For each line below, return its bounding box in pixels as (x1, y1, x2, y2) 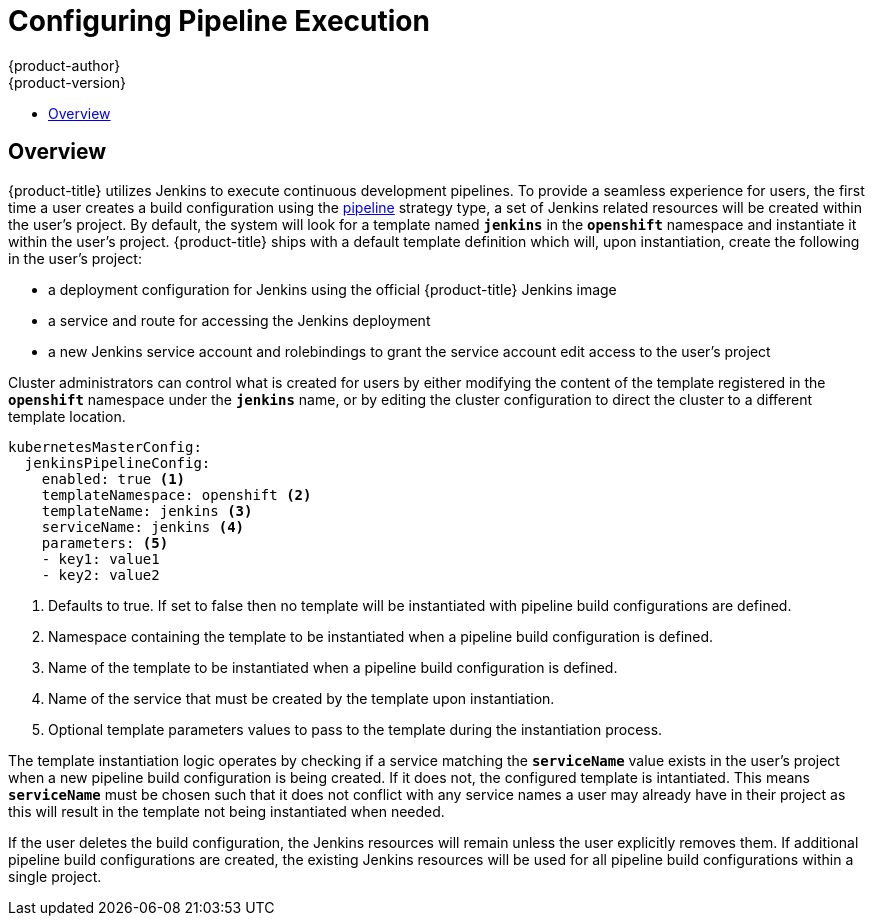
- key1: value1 (41, 550, 160, 567)
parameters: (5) (41, 534, 169, 551)
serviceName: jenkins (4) (41, 518, 245, 535)
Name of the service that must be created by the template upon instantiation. (48, 689, 555, 707)
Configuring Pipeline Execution (8, 4, 430, 38)
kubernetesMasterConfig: (8, 438, 202, 455)
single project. (8, 867, 102, 885)
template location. (8, 407, 126, 425)
